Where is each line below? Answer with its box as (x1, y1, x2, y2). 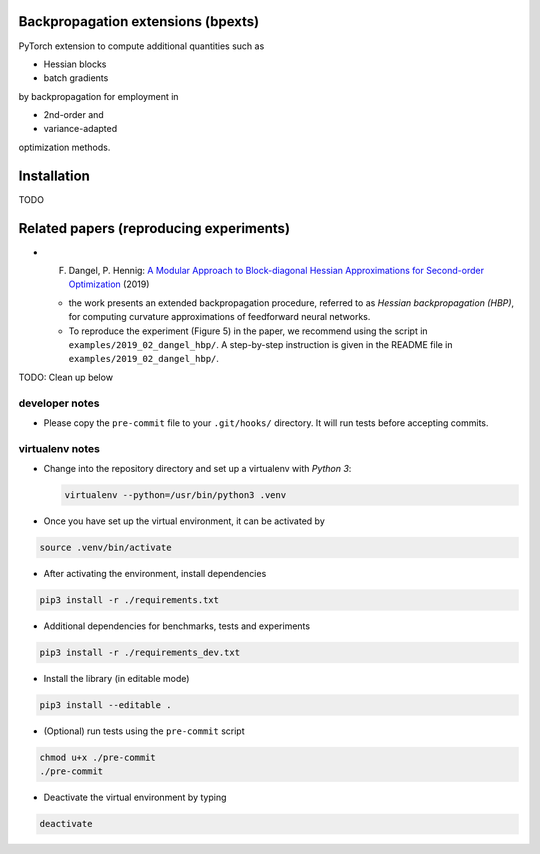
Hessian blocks (43, 58, 107, 70)
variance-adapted (43, 123, 118, 135)
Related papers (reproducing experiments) (18, 220, 290, 237)
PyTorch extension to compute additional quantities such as (18, 40, 265, 52)
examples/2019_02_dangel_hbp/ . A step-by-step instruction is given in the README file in (68, 339, 454, 351)
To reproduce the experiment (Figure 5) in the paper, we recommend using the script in (68, 325, 429, 337)
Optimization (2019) (68, 278, 150, 290)
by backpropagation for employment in (18, 90, 179, 102)
